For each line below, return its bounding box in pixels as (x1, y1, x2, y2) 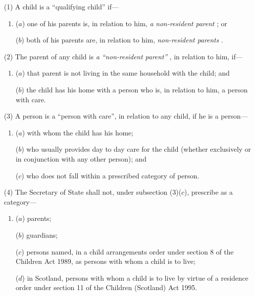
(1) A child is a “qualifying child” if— (4, 1, 119, 11)
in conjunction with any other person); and (15, 153, 147, 164)
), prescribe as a (184, 187, 233, 197)
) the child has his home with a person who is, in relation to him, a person (21, 84, 248, 94)
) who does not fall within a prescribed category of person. (21, 170, 200, 180)
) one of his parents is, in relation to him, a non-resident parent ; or (22, 18, 227, 28)
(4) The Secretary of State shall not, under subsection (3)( (4, 187, 182, 197)
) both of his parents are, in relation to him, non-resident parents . (21, 35, 223, 45)
